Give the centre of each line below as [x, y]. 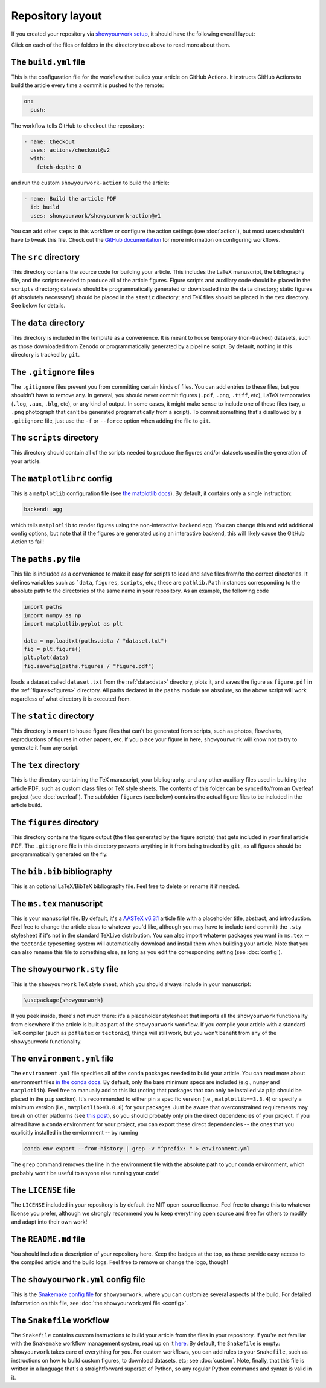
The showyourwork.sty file [65, 969]
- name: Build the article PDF [70, 199]
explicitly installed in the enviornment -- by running [75, 1133]
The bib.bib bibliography [62, 871]
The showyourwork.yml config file [78, 1279]
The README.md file [48, 1239]
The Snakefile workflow [60, 1320]
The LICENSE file [43, 1190]
